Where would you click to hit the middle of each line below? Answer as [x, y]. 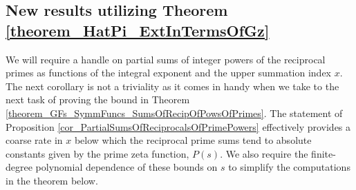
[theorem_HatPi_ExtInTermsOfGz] [138, 30]
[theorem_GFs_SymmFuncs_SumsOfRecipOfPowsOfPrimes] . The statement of [174, 113]
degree [19, 167]
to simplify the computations [289, 167]
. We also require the [264, 153]
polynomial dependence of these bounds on [127, 167]
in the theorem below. [52, 180]
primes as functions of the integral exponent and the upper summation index [169, 73]
